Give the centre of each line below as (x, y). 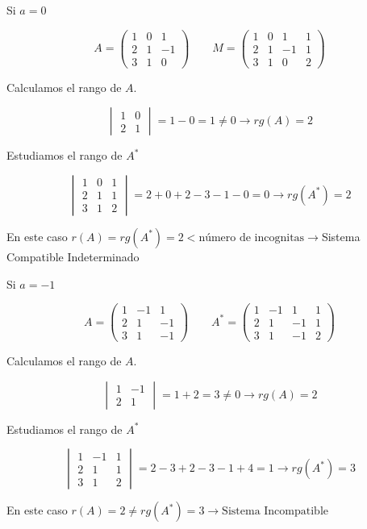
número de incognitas (252, 237)
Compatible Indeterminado (73, 256)
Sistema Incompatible (275, 512)
